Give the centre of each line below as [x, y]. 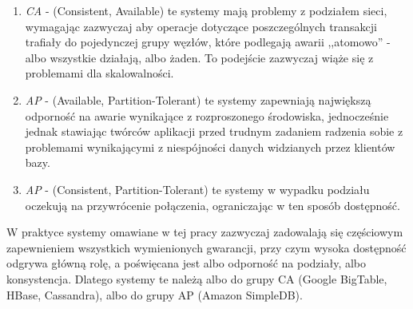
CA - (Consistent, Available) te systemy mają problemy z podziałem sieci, [206, 10]
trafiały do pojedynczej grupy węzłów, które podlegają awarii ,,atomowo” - [208, 42]
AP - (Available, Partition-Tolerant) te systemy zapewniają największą [198, 99]
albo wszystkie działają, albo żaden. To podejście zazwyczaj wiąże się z [199, 57]
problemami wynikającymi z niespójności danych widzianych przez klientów [210, 147]
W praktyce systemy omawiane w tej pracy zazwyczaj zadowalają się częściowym [205, 232]
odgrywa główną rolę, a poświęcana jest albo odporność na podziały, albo [187, 263]
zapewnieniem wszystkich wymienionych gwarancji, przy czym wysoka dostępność [206, 247]
